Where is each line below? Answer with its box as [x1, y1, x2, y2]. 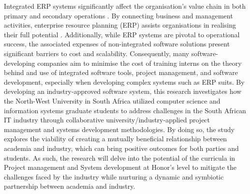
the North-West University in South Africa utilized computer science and [4, 95, 221, 105]
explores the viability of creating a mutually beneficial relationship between [4, 134, 227, 144]
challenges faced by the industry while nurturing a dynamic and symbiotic [4, 171, 224, 181]
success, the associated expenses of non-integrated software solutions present [4, 39, 230, 49]
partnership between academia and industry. [4, 181, 135, 191]
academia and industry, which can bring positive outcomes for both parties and [4, 143, 239, 153]
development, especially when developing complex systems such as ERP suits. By [4, 76, 245, 87]
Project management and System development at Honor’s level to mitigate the [4, 162, 237, 172]
